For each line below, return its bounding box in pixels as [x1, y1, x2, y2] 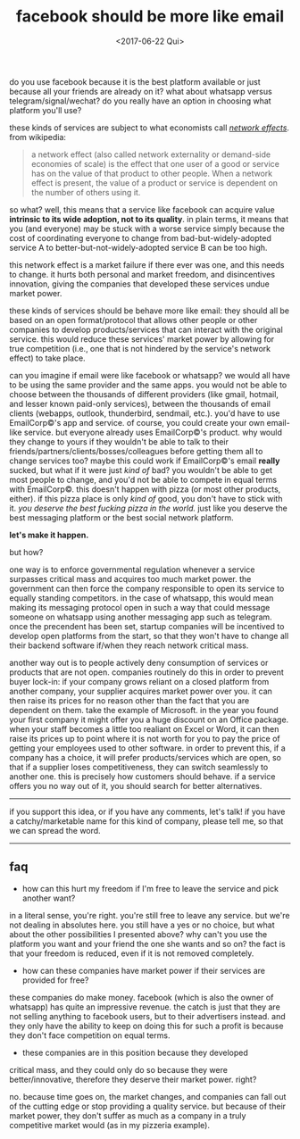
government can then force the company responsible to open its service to [9, 583, 285, 594]
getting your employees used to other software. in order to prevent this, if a [9, 743, 286, 753]
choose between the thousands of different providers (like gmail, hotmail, [9, 388, 279, 399]
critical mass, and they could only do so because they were [9, 1064, 228, 1075]
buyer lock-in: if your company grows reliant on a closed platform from [9, 676, 270, 686]
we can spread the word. [9, 825, 101, 836]
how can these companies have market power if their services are [21, 965, 266, 976]
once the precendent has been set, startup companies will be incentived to [9, 620, 285, 631]
